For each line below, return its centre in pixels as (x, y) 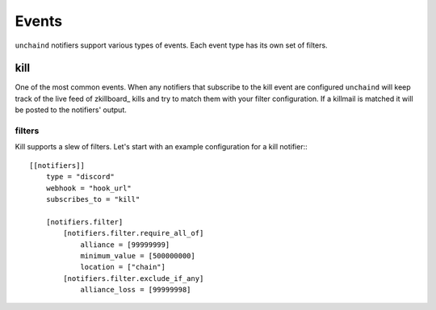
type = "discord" (80, 177)
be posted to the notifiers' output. (71, 110)
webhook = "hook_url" (89, 188)
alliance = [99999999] (125, 245)
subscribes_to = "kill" (93, 199)
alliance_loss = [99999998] (136, 290)
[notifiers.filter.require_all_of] (134, 233)
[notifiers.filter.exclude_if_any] (134, 278)
